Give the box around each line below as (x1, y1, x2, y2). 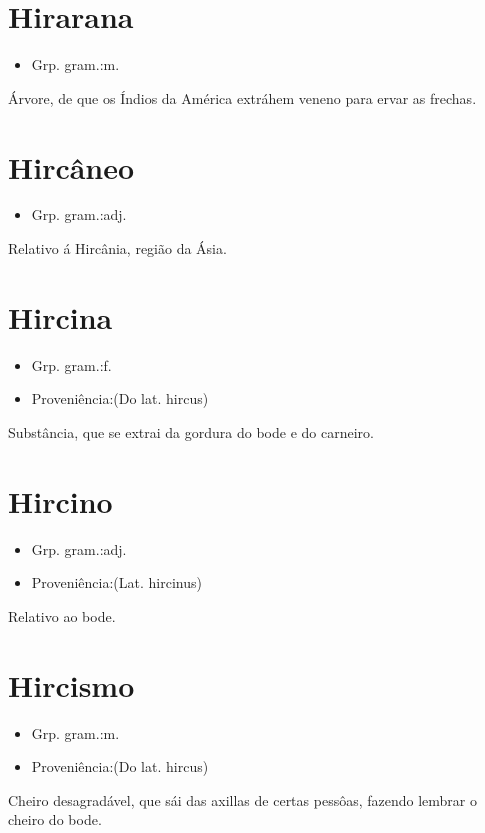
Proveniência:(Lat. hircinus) (31, 572, 202, 593)
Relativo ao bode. (8, 605, 116, 626)
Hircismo (8, 664, 135, 705)
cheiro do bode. (8, 809, 102, 830)
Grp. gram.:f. (31, 354, 112, 375)
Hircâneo (8, 146, 135, 187)
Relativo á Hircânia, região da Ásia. (8, 238, 227, 259)
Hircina (8, 296, 113, 337)
